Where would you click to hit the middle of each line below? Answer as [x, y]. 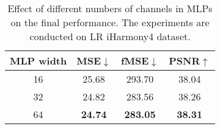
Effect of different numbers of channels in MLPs [110, 8]
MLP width [38, 61]
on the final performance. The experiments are [110, 22]
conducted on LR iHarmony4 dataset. [110, 36]
